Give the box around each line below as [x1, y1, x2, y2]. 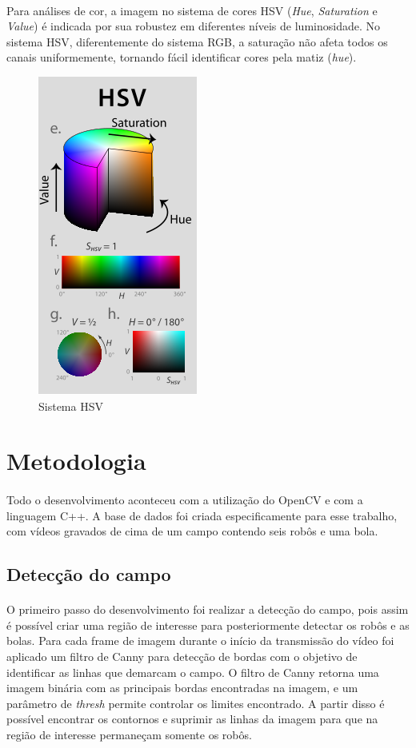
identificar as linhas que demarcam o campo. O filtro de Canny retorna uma [6, 663, 379, 680]
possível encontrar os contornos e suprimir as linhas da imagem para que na [6, 710, 378, 727]
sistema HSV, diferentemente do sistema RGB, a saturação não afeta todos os [6, 33, 388, 50]
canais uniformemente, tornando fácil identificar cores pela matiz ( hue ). [6, 49, 357, 66]
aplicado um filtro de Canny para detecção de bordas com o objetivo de [6, 648, 358, 665]
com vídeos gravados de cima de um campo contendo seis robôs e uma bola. [6, 523, 378, 539]
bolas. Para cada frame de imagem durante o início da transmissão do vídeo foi [6, 632, 394, 649]
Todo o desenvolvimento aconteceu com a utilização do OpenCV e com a [6, 491, 363, 508]
